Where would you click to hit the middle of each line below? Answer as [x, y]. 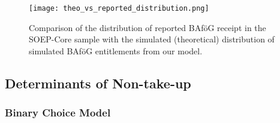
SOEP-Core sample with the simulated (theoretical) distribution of [152, 39]
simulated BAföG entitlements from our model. [116, 50]
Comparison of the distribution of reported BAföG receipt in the [147, 27]
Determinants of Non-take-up [98, 83]
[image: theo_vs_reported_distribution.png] [119, 8]
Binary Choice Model [58, 113]
